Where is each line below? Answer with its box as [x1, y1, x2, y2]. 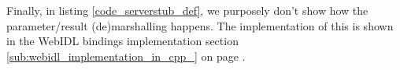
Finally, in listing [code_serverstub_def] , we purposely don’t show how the [6, 2, 369, 18]
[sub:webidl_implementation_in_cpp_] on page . [6, 47, 246, 64]
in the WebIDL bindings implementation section [6, 33, 239, 49]
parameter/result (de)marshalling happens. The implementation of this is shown [6, 17, 394, 33]
